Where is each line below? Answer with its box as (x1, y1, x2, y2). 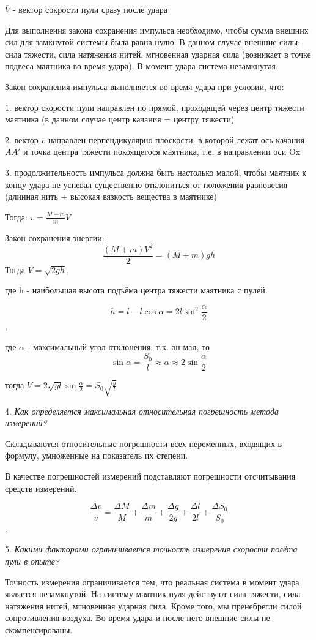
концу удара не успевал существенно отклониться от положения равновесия (5, 178, 288, 190)
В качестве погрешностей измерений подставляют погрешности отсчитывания (5, 470, 296, 483)
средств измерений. (5, 481, 77, 494)
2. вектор (5, 133, 39, 146)
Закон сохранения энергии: (5, 231, 105, 244)
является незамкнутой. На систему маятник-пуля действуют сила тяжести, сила (5, 587, 301, 600)
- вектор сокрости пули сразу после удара (12, 3, 167, 15)
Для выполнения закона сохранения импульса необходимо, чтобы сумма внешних (5, 23, 309, 36)
